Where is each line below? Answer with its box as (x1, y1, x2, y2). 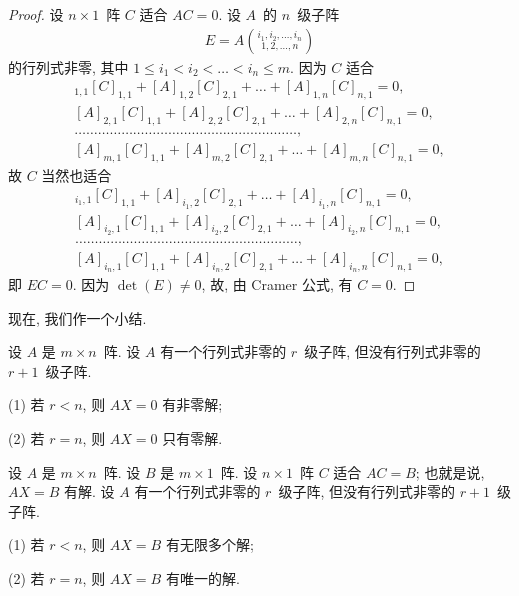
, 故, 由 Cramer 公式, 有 (201, 274, 353, 295)
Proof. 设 (8, 4, 64, 24)
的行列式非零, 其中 (8, 56, 129, 77)
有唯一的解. (165, 568, 240, 588)
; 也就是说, (415, 461, 485, 482)
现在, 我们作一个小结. (8, 307, 147, 328)
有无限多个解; (165, 534, 254, 555)
